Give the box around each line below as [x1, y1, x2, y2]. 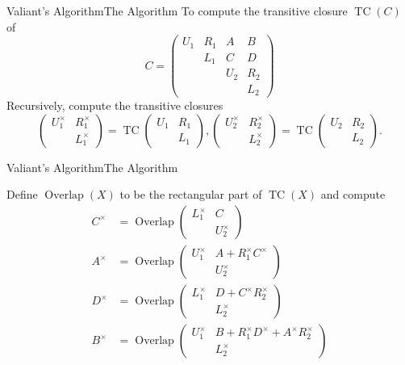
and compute [320, 186, 386, 203]
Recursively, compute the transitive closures [6, 97, 223, 114]
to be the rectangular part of [119, 186, 262, 203]
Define [6, 186, 38, 203]
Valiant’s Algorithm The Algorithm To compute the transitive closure [6, 2, 348, 19]
